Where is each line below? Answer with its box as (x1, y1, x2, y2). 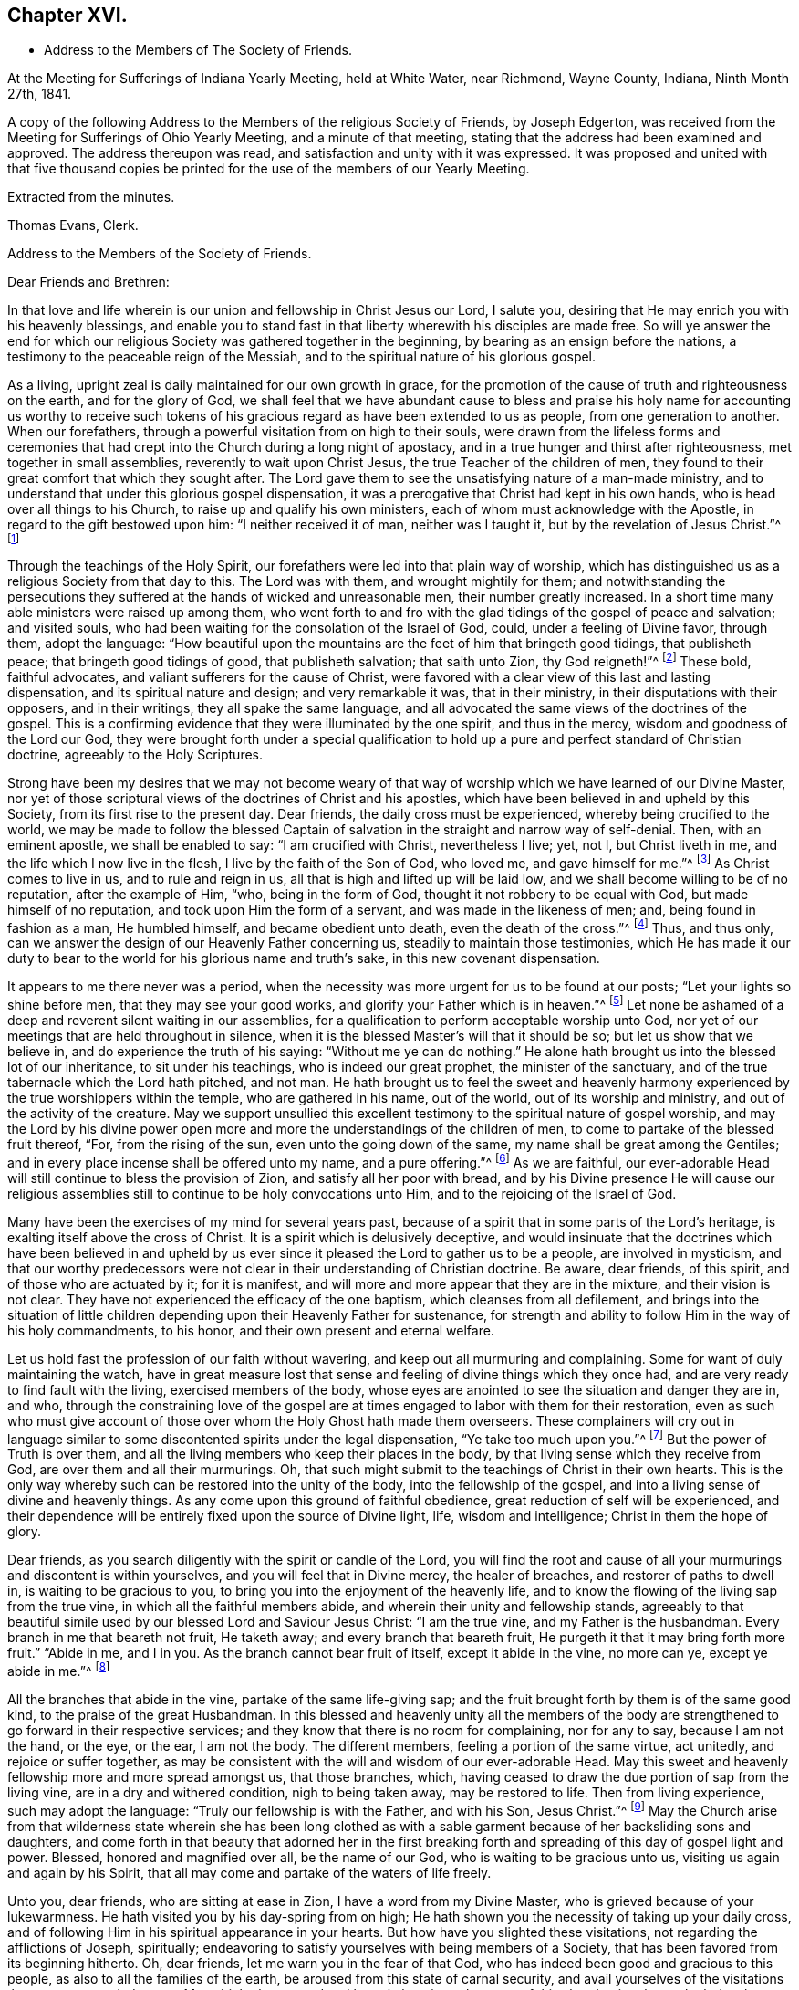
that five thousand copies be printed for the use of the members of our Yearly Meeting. (7, 161, 530, 177)
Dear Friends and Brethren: (7, 274, 170, 290)
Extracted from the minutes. (7, 189, 175, 205)
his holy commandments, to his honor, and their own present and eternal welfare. (7, 1322, 494, 1338)
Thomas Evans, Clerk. (7, 217, 139, 234)
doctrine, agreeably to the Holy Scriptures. (7, 747, 264, 763)
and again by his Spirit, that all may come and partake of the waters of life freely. (7, 1864, 492, 1880)
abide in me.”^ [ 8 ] (7, 1660, 110, 1680)
